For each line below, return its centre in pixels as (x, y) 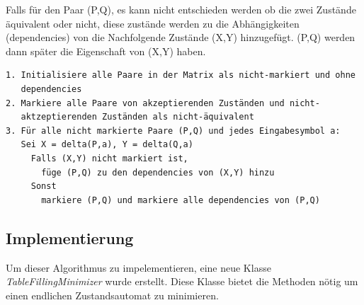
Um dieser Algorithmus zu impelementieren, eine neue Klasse (138, 267)
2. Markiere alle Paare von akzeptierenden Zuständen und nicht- (163, 103)
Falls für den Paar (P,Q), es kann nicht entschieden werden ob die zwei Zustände (181, 9)
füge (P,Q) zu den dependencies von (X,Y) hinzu (158, 172)
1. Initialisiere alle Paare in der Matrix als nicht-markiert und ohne (181, 75)
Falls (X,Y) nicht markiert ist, (109, 158)
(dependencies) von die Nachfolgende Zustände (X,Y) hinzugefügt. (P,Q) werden (181, 37)
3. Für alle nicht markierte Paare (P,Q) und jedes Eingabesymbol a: (173, 131)
